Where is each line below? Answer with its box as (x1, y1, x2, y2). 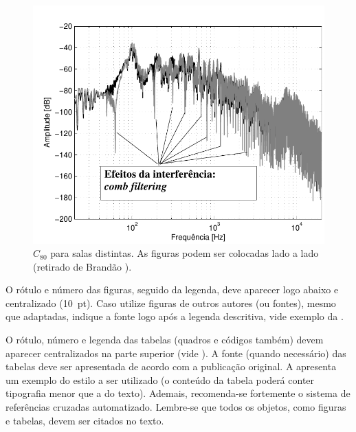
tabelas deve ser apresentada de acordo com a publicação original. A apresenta (5, 359, 337, 374)
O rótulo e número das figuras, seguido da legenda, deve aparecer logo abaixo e (5, 282, 339, 297)
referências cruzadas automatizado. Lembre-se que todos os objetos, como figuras (5, 400, 346, 414)
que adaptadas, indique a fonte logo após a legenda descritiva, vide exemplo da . (5, 309, 344, 323)
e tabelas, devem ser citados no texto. (5, 413, 164, 427)
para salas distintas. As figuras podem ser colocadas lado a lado (50, 246, 319, 260)
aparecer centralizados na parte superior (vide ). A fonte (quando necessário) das (5, 345, 346, 360)
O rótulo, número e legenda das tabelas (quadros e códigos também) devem (5, 332, 324, 347)
